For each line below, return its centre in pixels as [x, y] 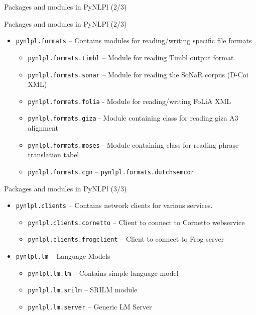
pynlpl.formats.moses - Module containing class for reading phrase [133, 144]
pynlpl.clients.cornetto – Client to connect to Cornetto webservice [136, 222]
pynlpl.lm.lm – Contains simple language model [103, 273]
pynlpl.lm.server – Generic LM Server [90, 307]
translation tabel [53, 154]
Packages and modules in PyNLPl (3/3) [66, 188]
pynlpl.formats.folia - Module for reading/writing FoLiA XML [130, 101]
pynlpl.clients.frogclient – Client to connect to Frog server [126, 239]
